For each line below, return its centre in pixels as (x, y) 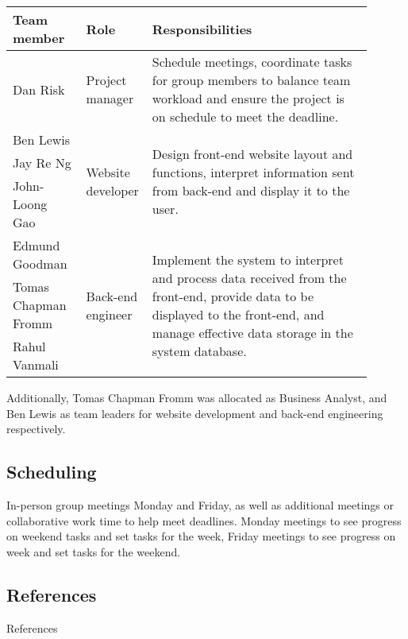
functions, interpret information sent (253, 172)
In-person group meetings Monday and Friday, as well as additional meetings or (200, 504)
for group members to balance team (251, 80)
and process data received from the (249, 277)
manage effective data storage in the (252, 332)
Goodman (40, 263)
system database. (199, 350)
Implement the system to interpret (248, 259)
